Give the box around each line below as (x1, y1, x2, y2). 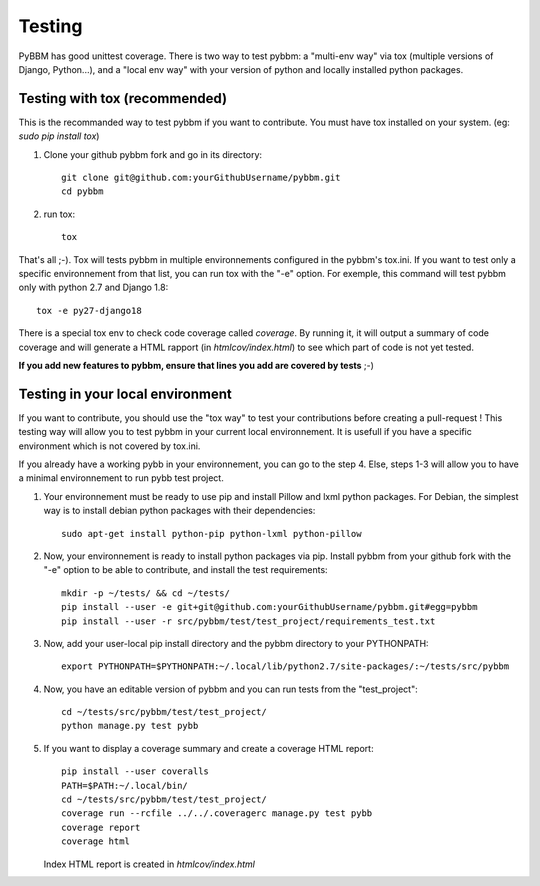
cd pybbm (61, 186, 104, 197)
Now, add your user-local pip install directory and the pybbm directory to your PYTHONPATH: (43, 637, 429, 649)
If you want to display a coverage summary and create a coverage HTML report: (43, 742, 374, 754)
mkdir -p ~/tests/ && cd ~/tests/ (61, 587, 230, 599)
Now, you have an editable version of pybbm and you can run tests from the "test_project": (43, 683, 419, 695)
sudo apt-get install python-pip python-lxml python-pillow (61, 528, 362, 539)
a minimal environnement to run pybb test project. (18, 472, 224, 484)
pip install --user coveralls (61, 766, 210, 777)
